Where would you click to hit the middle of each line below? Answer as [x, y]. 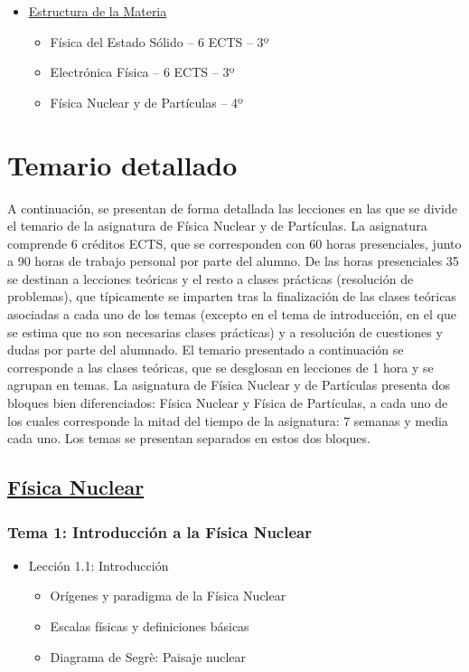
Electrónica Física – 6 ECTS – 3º [142, 72]
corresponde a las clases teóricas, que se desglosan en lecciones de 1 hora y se [220, 367]
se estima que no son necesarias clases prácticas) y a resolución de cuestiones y [225, 331]
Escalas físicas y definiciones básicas [150, 626]
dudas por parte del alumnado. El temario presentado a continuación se [206, 350]
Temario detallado [122, 164]
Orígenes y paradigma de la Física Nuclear [168, 596]
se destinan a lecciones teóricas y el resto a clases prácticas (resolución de [211, 278]
